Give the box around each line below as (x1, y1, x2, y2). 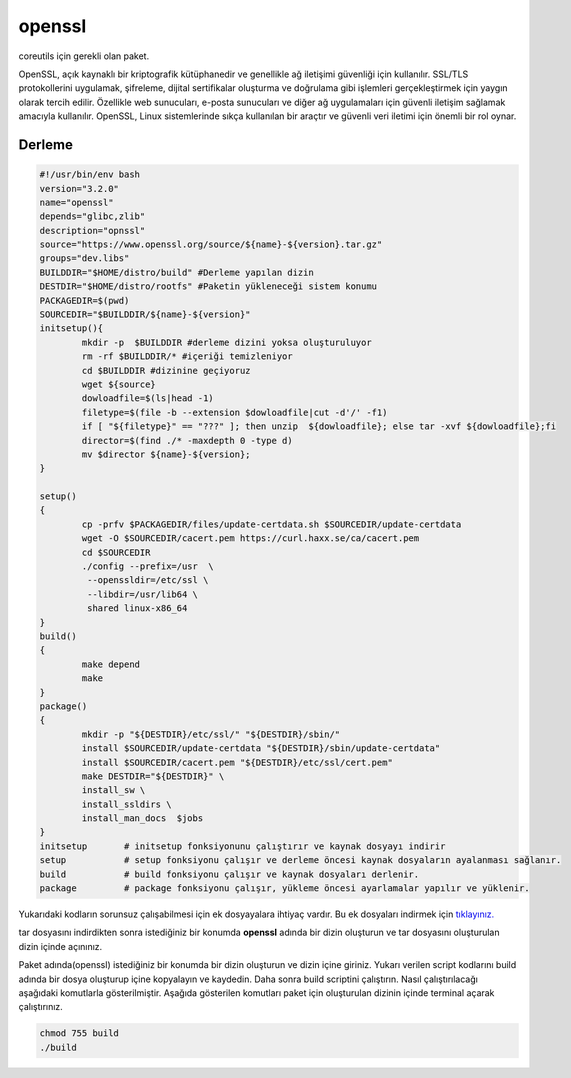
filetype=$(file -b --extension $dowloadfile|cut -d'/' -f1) (81, 406, 388, 418)
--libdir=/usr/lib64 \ (86, 588, 199, 600)
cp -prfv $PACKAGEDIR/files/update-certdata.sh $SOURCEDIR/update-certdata (81, 518, 462, 530)
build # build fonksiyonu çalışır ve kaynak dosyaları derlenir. (39, 868, 420, 880)
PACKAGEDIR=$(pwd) (39, 295, 130, 306)
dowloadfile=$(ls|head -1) (81, 393, 214, 404)
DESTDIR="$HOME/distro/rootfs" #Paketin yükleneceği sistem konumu (39, 281, 378, 292)
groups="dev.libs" (39, 253, 130, 264)
